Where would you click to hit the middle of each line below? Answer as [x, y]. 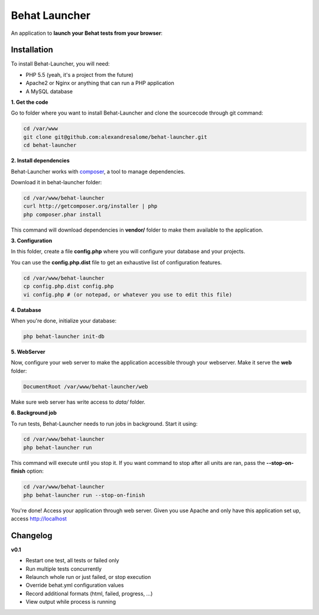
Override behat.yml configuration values [75, 585]
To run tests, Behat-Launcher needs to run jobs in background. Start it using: [104, 424]
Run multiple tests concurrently [64, 569]
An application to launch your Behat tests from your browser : [87, 33]
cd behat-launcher [50, 145]
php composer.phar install [62, 214]
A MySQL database [49, 91]
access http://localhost [39, 519]
